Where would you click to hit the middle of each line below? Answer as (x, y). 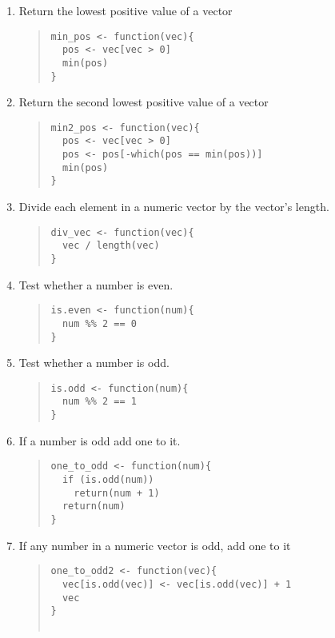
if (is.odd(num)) (108, 480)
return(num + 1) (117, 493)
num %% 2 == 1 (99, 402)
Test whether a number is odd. (94, 363)
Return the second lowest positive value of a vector (144, 102)
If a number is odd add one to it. (100, 440)
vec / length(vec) (111, 246)
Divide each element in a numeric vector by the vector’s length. (174, 207)
